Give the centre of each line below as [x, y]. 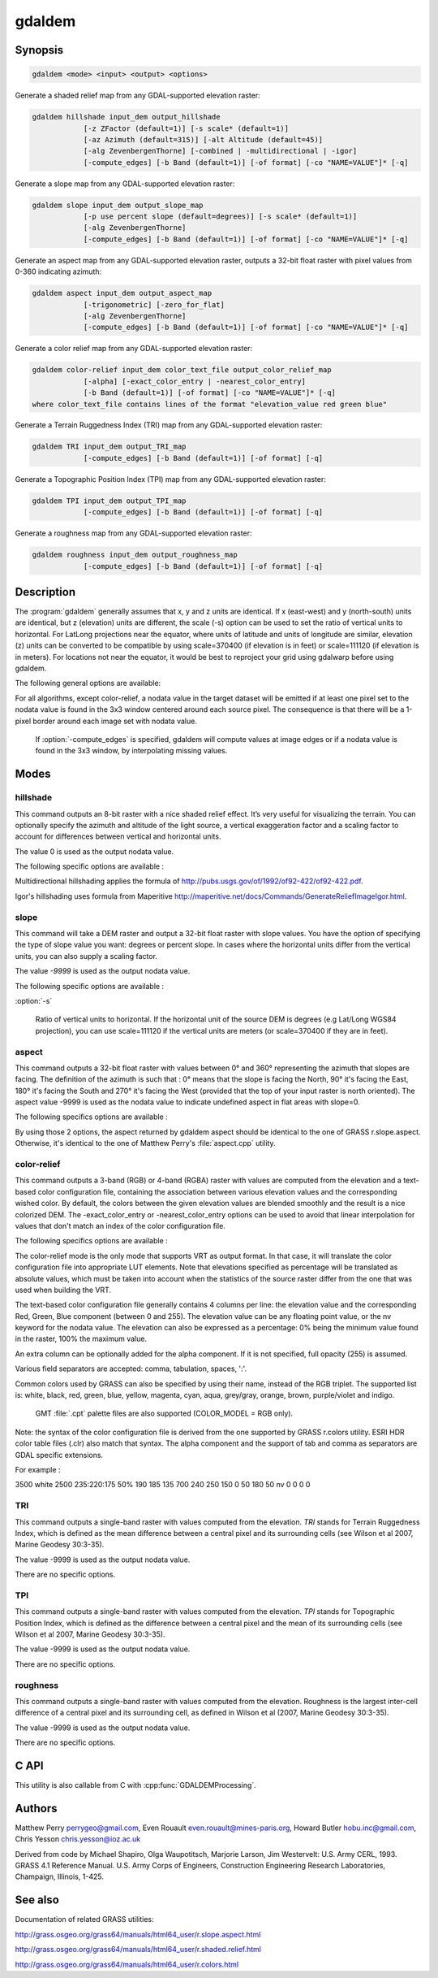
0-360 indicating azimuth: [58, 271]
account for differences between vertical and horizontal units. [118, 836]
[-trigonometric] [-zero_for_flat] [154, 304]
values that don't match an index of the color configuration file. [120, 1225]
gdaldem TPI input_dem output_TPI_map [109, 501]
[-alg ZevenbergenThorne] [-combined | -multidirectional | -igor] [220, 151]
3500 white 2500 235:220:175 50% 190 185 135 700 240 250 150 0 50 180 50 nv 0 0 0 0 [163, 1485]
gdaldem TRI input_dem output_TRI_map [109, 447]
